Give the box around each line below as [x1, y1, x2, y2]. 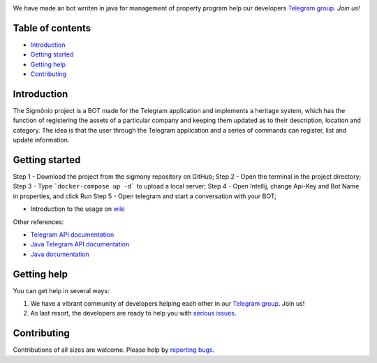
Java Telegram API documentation [30, 240, 130, 249]
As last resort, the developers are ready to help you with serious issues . [30, 309, 237, 318]
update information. [13, 136, 70, 145]
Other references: [13, 217, 64, 226]
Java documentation [30, 250, 90, 258]
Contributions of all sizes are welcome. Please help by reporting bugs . [13, 346, 215, 354]
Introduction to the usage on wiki [30, 205, 125, 213]
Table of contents [13, 22, 91, 34]
